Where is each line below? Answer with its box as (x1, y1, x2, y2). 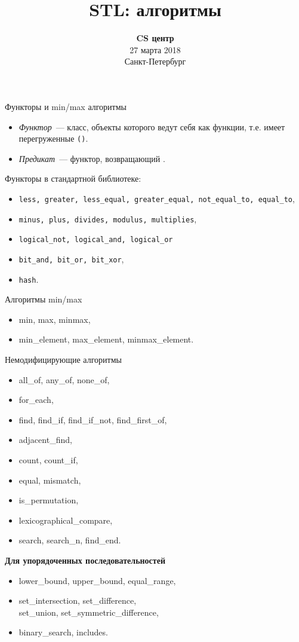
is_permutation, (19, 494, 79, 506)
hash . (19, 273, 39, 285)
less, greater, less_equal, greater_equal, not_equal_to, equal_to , (19, 192, 295, 204)
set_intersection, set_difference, (19, 594, 137, 607)
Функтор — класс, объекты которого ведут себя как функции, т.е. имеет (19, 120, 285, 133)
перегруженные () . (19, 132, 88, 145)
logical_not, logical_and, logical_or (19, 236, 173, 244)
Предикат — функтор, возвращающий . (19, 152, 165, 164)
